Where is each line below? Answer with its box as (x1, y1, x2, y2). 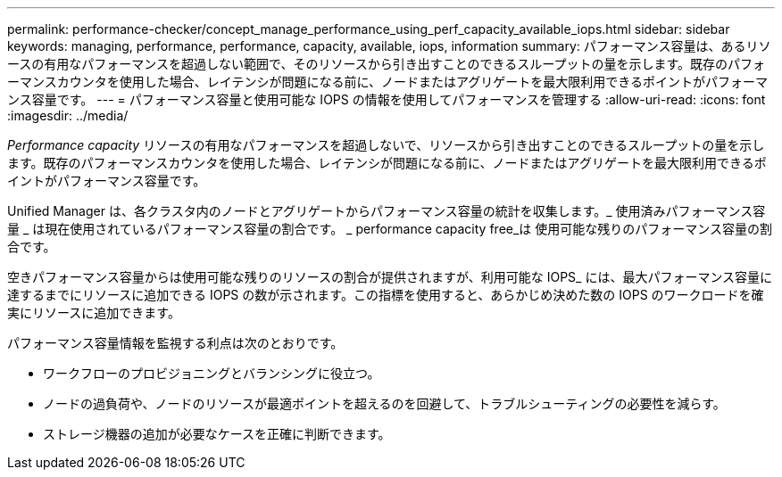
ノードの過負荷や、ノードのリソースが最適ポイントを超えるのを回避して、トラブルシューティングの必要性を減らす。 (43, 396, 726, 411)
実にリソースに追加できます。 (7, 305, 180, 320)
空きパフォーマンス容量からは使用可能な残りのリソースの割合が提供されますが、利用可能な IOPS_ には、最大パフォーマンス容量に (7, 269, 773, 284)
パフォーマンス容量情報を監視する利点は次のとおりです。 (7, 335, 344, 350)
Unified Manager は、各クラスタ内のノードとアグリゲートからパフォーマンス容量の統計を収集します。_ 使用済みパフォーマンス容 (7, 203, 766, 218)
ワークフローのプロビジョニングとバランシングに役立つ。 (43, 366, 380, 381)
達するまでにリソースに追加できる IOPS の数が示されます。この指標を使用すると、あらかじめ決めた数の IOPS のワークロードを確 (7, 287, 764, 302)
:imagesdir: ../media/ (7, 108, 129, 123)
